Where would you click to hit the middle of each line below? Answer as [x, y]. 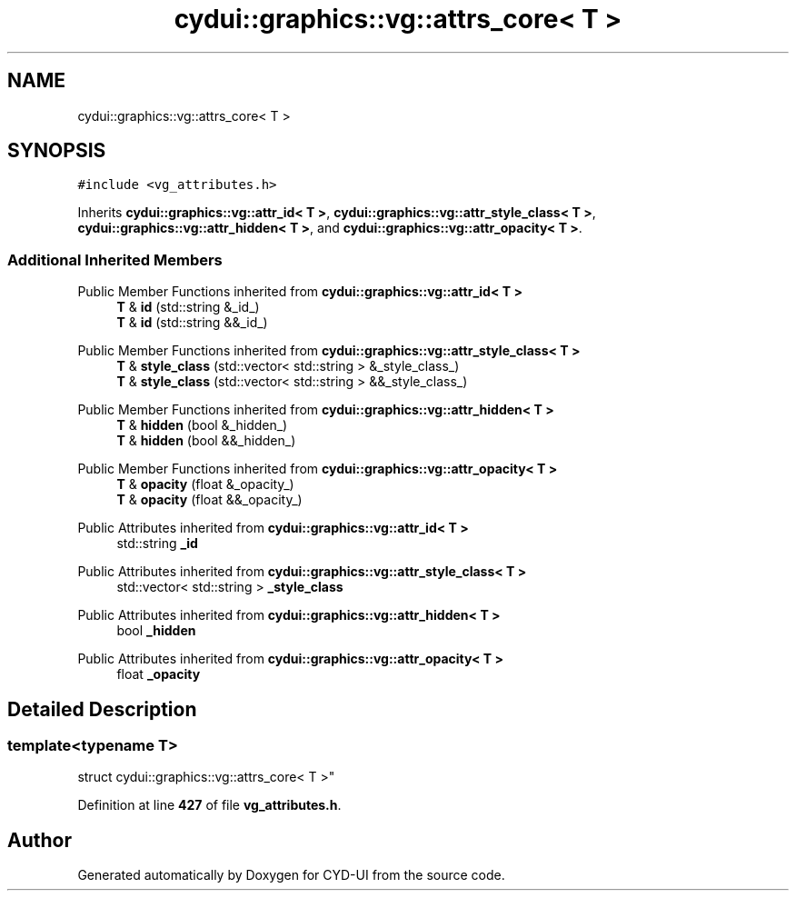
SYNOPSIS [57, 151]
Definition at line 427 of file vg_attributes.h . [209, 805]
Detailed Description [102, 709]
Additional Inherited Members [115, 259]
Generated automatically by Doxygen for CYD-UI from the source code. [291, 875]
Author [40, 840]
